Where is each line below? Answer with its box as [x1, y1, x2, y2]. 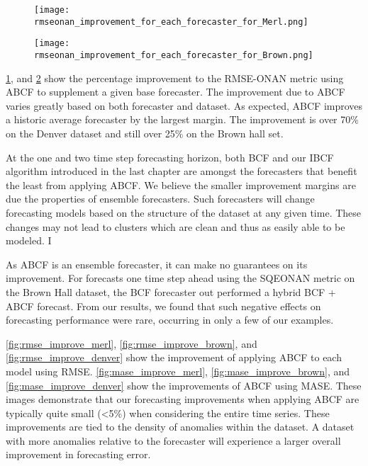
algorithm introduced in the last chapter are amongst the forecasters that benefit [6, 164, 357, 178]
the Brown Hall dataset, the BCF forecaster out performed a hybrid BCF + [6, 284, 336, 299]
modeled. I [6, 233, 52, 248]
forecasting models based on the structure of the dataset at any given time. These [6, 205, 362, 220]
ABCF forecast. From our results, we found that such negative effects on [6, 298, 321, 313]
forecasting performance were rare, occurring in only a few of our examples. [6, 312, 334, 327]
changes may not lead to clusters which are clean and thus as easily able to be [6, 219, 345, 234]
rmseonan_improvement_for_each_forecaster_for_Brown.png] [34, 50, 313, 60]
